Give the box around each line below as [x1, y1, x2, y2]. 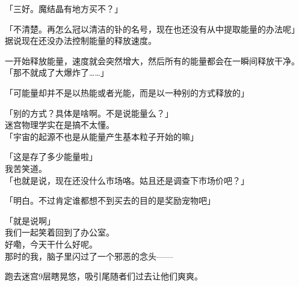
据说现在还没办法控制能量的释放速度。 [5, 34, 156, 47]
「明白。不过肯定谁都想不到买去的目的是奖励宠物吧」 [5, 194, 215, 207]
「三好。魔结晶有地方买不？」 [5, 2, 123, 14]
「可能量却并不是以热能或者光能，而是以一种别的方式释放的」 [5, 86, 249, 99]
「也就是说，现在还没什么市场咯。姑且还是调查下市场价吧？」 [5, 174, 249, 186]
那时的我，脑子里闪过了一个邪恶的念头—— [5, 249, 173, 262]
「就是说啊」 [5, 214, 55, 227]
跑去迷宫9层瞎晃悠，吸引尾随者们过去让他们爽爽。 [5, 270, 203, 282]
